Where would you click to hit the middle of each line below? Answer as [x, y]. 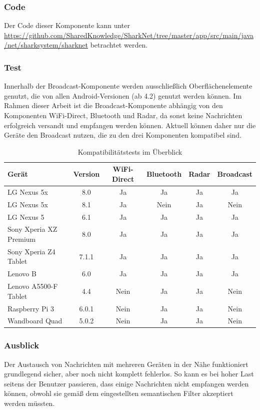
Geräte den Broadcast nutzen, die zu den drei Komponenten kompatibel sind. [123, 135]
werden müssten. [29, 403]
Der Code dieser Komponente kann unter [67, 25]
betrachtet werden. [119, 45]
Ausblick [22, 345]
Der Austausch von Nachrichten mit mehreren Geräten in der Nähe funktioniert [126, 364]
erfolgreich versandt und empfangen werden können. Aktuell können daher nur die [130, 125]
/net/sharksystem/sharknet [46, 45]
